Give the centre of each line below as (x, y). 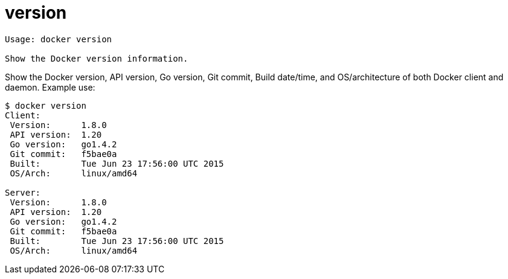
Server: (23, 192)
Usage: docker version (59, 39)
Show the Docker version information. (97, 58)
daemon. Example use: (50, 87)
